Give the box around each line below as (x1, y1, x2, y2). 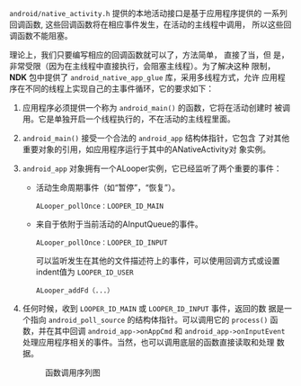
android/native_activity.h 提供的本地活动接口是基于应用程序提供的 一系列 (9, 8, 288, 18)
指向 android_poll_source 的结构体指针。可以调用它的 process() (30, 314, 269, 325)
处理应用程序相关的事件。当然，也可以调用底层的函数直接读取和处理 (22, 337, 275, 347)
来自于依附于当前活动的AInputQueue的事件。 (35, 219, 204, 229)
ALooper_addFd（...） (35, 286, 114, 295)
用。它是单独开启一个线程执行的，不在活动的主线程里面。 (22, 113, 235, 124)
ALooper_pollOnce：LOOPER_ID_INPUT (35, 238, 168, 247)
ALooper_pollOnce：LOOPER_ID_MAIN (35, 202, 164, 211)
